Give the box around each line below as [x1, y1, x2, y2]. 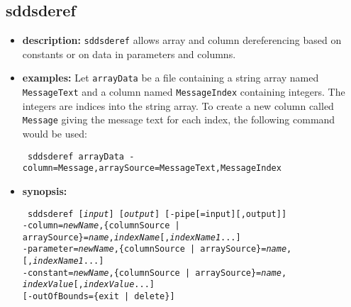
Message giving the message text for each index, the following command [22, 112, 335, 127]
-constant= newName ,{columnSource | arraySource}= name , [22, 267, 287, 278]
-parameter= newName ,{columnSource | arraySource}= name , [22, 244, 292, 255]
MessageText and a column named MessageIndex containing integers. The [22, 84, 345, 99]
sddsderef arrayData [27, 151, 124, 162]
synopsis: [22, 183, 67, 198]
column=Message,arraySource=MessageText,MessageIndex [22, 163, 282, 174]
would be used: [22, 126, 87, 141]
